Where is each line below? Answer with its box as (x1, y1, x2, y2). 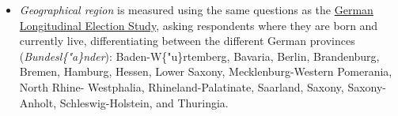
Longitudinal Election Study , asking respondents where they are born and (19, 17, 378, 33)
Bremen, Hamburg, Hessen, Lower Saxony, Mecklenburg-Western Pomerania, (19, 63, 392, 80)
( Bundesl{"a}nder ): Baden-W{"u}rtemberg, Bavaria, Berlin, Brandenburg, (19, 47, 380, 64)
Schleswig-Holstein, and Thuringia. (59, 94, 229, 110)
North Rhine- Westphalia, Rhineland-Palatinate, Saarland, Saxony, (19, 78, 344, 95)
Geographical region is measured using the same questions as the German (19, 2, 373, 17)
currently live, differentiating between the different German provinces (19, 32, 355, 49)
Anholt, (19, 94, 57, 110)
